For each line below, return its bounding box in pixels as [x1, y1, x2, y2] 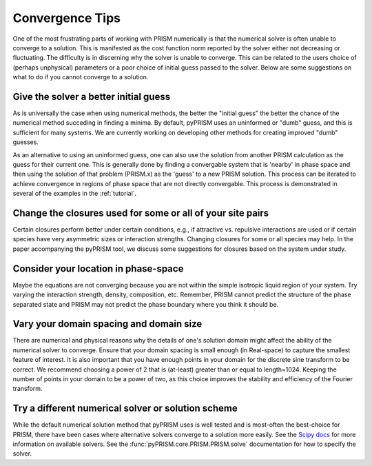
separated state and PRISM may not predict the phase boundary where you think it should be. [12, 300, 279, 308]
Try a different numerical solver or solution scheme [12, 403, 238, 414]
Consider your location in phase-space [12, 263, 184, 274]
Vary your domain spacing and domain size [12, 318, 203, 330]
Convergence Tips [12, 10, 121, 26]
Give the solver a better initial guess [12, 90, 171, 103]
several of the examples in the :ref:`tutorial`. [12, 190, 137, 198]
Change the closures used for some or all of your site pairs [12, 207, 269, 219]
